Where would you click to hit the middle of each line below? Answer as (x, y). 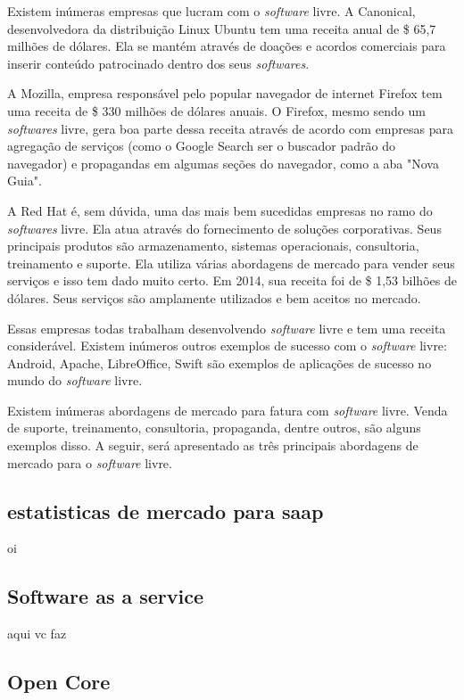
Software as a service (106, 596)
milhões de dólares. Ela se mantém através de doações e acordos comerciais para (227, 46)
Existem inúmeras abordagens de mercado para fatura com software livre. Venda (228, 410)
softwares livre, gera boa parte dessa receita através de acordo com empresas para (230, 128)
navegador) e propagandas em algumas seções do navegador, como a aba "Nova (223, 163)
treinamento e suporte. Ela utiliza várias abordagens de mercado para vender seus (231, 263)
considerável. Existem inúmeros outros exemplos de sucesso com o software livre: (227, 346)
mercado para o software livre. (90, 462)
